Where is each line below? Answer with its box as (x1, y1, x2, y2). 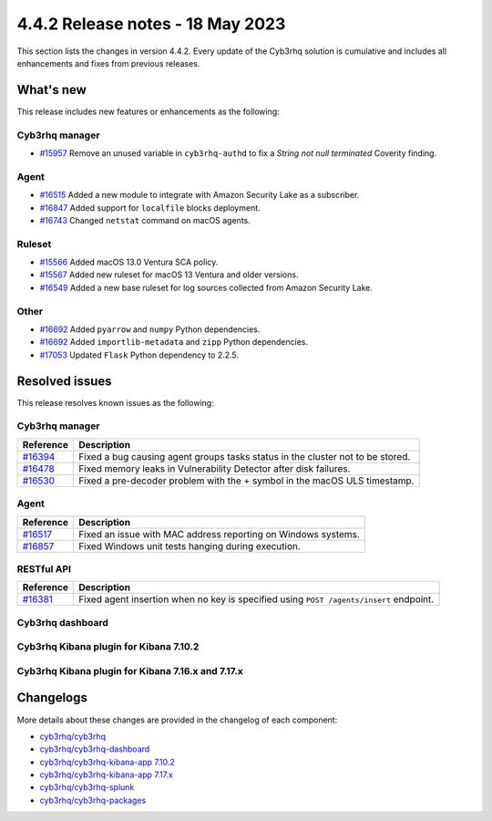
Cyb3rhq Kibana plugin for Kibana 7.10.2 (16, 640, 200, 653)
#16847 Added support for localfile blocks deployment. (39, 202, 261, 213)
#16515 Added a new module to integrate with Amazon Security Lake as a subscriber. (39, 190, 360, 201)
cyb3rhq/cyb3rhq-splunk (39, 782, 135, 793)
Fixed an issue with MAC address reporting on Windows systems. (78, 527, 360, 540)
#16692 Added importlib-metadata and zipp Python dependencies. (39, 337, 309, 348)
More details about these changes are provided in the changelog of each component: (16, 714, 338, 725)
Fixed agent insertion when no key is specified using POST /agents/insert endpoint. (78, 593, 435, 606)
